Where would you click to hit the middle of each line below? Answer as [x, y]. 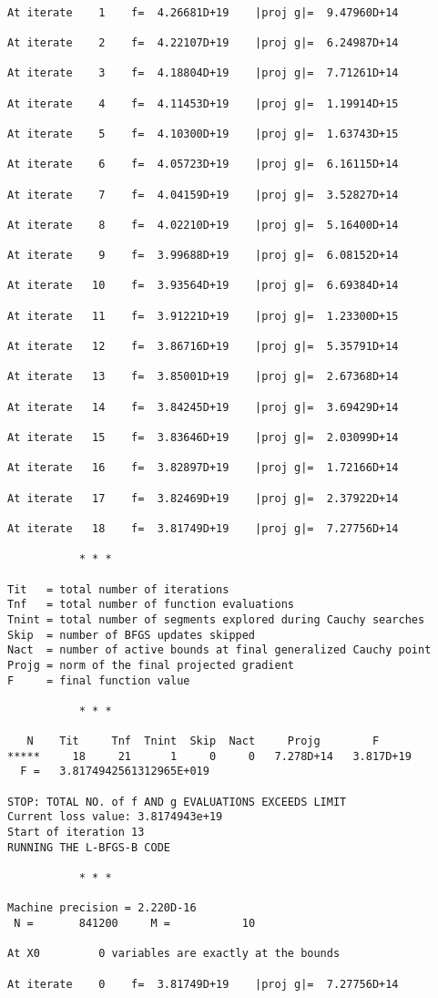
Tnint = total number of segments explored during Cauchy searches [216, 619]
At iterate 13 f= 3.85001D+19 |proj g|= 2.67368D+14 [203, 377]
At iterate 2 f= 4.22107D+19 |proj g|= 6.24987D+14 [203, 42]
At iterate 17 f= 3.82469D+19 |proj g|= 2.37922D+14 [203, 498]
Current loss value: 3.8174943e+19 [115, 817]
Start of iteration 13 [76, 833]
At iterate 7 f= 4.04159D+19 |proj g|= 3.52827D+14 [203, 195]
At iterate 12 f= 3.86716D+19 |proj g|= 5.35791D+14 [203, 347]
